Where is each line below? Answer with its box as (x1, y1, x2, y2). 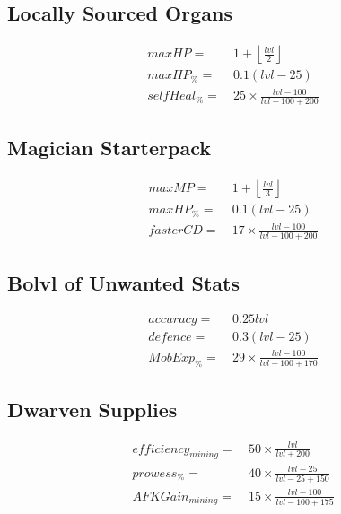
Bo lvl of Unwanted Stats (7, 268, 240, 296)
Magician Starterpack (7, 134, 211, 161)
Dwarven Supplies (7, 396, 178, 423)
